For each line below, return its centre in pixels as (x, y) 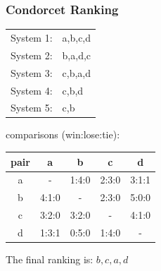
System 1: (32, 37)
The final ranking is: (50, 259)
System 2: (32, 55)
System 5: (32, 108)
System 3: (32, 72)
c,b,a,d (77, 72)
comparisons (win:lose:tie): (63, 134)
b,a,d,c (77, 55)
